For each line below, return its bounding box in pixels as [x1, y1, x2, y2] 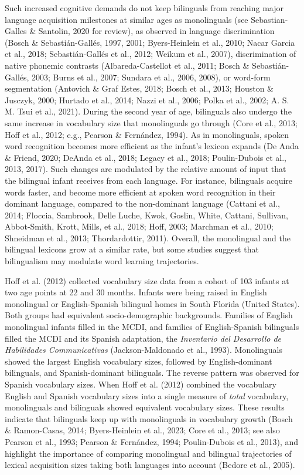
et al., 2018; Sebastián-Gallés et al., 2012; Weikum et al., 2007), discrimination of [5, 48, 296, 60]
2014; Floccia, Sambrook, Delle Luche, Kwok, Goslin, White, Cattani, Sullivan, [5, 208, 288, 221]
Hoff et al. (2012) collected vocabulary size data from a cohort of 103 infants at [5, 274, 289, 287]
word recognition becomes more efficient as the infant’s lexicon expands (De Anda [5, 140, 299, 152]
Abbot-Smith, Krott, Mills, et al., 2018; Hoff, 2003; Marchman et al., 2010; [5, 220, 274, 233]
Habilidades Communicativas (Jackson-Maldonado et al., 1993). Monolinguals [5, 343, 283, 356]
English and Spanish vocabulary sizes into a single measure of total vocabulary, [5, 389, 289, 402]
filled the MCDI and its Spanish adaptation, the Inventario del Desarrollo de [5, 332, 281, 344]
